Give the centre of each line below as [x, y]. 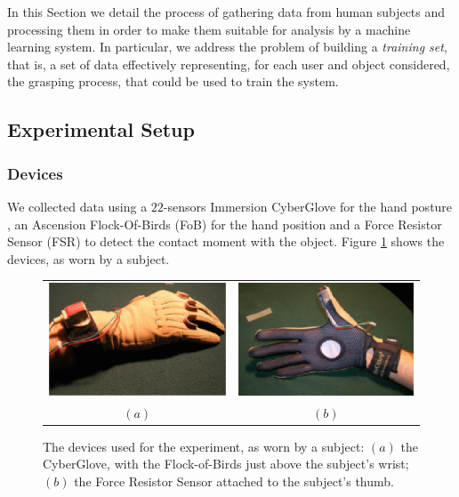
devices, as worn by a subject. [89, 258]
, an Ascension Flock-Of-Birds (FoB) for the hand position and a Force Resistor [225, 224]
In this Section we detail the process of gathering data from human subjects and [226, 12]
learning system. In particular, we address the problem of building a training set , [227, 47]
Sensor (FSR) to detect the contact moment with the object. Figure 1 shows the [226, 241]
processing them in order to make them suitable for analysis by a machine [209, 29]
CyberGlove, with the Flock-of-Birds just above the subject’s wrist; [226, 464]
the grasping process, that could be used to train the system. [173, 81]
